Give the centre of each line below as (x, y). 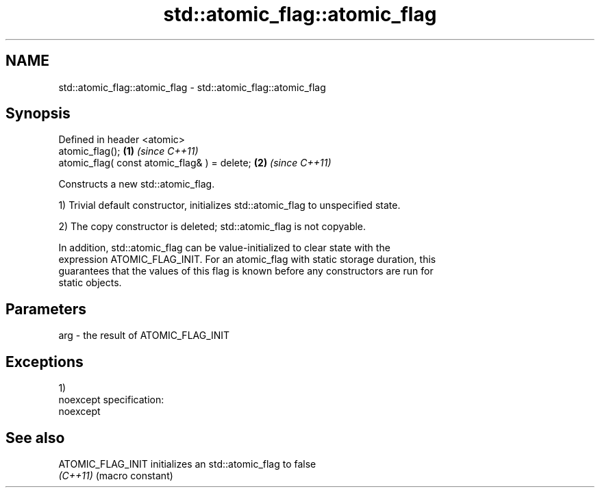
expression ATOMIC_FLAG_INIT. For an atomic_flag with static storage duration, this (247, 260)
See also (35, 438)
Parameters (46, 309)
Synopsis (38, 114)
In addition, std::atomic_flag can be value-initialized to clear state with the (224, 248)
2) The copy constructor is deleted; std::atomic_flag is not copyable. (212, 227)
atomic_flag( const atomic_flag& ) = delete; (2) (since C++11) (195, 163)
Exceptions (45, 362)
